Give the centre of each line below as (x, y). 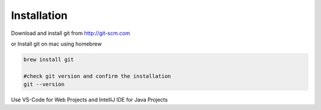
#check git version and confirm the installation (97, 76)
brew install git (49, 59)
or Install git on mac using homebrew (56, 44)
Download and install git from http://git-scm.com (70, 33)
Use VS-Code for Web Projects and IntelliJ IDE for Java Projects (89, 100)
